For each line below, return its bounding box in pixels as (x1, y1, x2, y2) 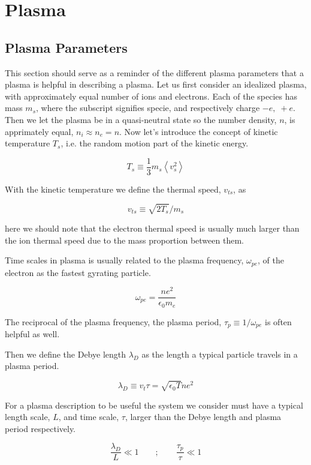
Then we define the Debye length (5, 347, 126, 360)
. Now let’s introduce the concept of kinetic (119, 125, 278, 137)
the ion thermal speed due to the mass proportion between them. (5, 233, 244, 246)
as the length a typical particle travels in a (141, 347, 298, 360)
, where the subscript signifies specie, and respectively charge (36, 101, 260, 114)
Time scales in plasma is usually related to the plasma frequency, (5, 254, 244, 266)
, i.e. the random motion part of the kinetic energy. (61, 137, 249, 149)
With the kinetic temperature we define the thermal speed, (5, 182, 221, 195)
